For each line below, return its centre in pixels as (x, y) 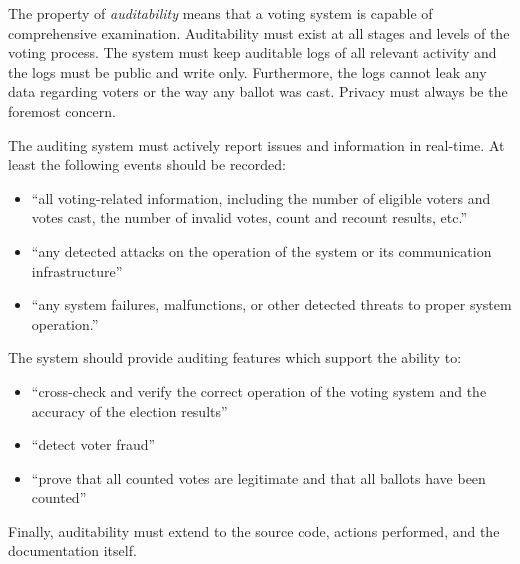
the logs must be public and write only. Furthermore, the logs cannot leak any (247, 71)
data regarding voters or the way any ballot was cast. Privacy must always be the (258, 91)
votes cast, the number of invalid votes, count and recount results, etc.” (249, 217)
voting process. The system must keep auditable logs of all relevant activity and (252, 52)
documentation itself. (72, 550)
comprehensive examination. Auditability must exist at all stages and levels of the (259, 32)
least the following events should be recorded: (147, 164)
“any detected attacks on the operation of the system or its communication (261, 250)
